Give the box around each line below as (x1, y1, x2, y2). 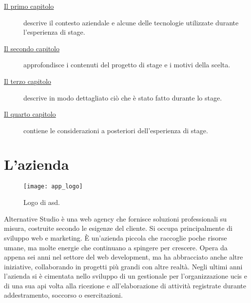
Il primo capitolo (4, 1, 54, 11)
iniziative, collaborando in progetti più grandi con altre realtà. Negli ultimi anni (4, 261, 243, 271)
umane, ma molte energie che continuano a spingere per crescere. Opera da (4, 242, 228, 252)
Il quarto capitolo (4, 109, 56, 119)
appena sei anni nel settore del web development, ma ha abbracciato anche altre (4, 252, 243, 262)
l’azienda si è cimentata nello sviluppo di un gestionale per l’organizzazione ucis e (4, 271, 247, 281)
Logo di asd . (23, 197, 60, 207)
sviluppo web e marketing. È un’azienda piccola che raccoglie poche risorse (4, 232, 227, 242)
